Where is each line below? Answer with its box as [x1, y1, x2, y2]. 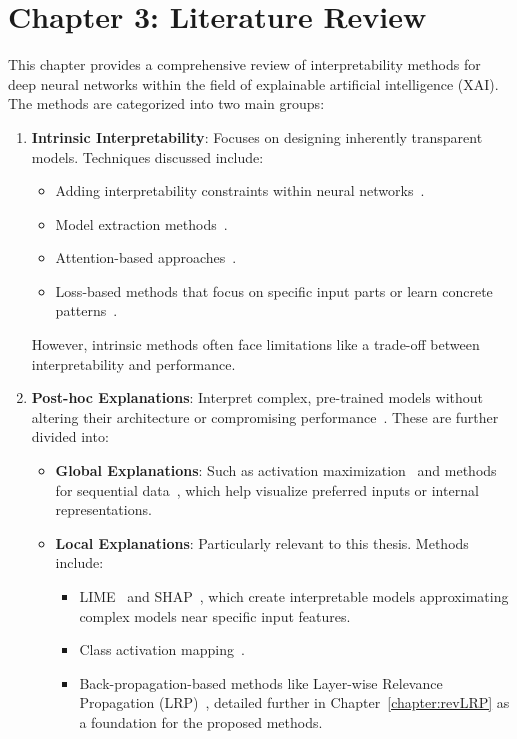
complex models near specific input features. [79, 605, 351, 626]
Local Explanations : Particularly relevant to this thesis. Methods [55, 532, 469, 553]
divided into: [31, 426, 109, 447]
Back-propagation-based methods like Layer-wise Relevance [79, 672, 443, 693]
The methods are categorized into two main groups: [8, 93, 325, 114]
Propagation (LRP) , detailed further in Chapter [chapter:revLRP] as [79, 692, 510, 713]
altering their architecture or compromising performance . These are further [31, 406, 499, 427]
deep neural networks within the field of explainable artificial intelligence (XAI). [8, 73, 499, 94]
